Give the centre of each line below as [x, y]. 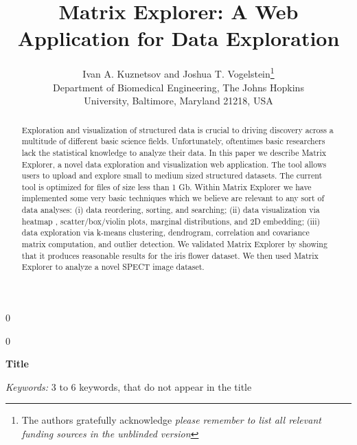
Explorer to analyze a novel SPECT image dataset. [113, 267]
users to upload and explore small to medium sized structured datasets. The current [172, 175]
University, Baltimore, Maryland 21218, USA [178, 101]
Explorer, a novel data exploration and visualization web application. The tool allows [174, 164]
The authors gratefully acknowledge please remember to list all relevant [171, 420]
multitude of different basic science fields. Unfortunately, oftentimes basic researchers [173, 141]
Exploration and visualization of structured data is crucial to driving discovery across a [177, 129]
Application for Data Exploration [178, 38]
